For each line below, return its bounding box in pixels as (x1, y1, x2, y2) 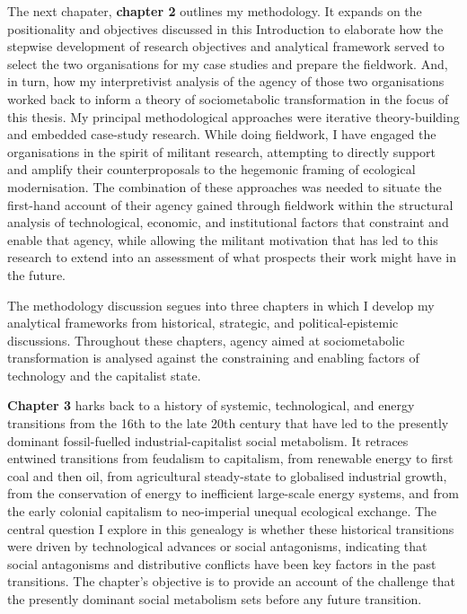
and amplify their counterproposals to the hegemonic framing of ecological (7, 160, 416, 179)
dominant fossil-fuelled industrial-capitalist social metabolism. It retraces (7, 431, 409, 450)
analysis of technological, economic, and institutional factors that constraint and (7, 213, 449, 232)
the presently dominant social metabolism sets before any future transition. (7, 590, 422, 608)
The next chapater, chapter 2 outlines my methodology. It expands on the (7, 2, 422, 20)
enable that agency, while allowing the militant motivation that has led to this (7, 230, 438, 249)
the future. (7, 265, 66, 284)
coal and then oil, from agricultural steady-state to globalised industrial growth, (7, 466, 447, 485)
